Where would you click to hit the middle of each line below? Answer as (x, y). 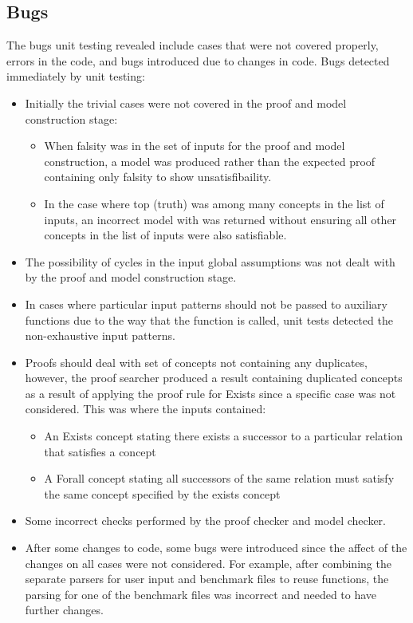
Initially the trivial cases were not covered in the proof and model (186, 103)
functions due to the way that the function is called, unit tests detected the (209, 319)
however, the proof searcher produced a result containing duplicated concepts (214, 378)
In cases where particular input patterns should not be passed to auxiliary (206, 304)
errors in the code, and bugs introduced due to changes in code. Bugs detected (198, 60)
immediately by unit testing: (76, 76)
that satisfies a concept (100, 451)
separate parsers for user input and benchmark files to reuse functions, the (207, 579)
